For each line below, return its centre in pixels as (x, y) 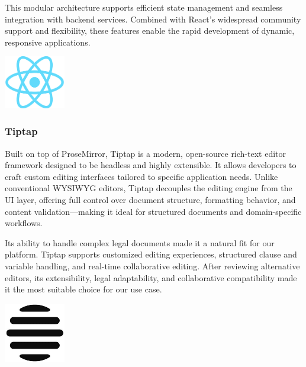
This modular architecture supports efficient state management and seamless (144, 7)
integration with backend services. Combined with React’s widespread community (153, 19)
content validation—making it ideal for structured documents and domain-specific (153, 211)
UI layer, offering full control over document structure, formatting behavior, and (150, 199)
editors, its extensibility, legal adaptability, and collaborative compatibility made (151, 277)
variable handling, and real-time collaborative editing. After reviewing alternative (152, 265)
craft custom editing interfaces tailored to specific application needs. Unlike (141, 176)
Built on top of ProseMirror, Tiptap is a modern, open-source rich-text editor (146, 153)
